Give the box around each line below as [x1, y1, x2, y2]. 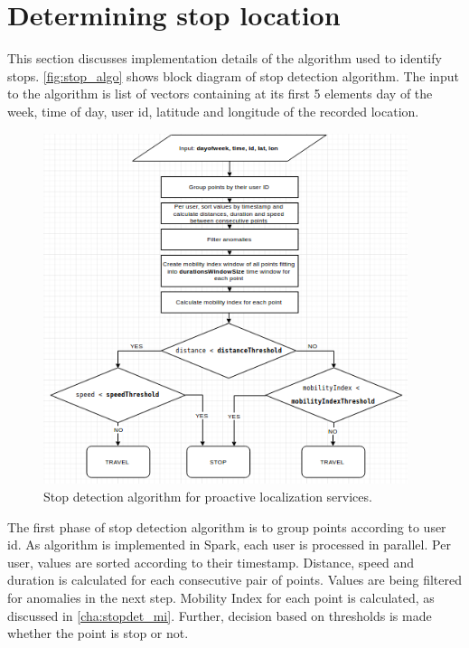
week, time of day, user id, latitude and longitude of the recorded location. [7, 101, 419, 120]
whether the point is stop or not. [7, 624, 189, 643]
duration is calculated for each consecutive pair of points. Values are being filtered [7, 570, 462, 589]
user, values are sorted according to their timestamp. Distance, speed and [7, 552, 414, 571]
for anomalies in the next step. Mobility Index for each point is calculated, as [7, 587, 435, 606]
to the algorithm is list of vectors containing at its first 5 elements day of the [7, 84, 433, 103]
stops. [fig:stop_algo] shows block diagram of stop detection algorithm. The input [7, 66, 459, 85]
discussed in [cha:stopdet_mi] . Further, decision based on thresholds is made [7, 606, 432, 625]
